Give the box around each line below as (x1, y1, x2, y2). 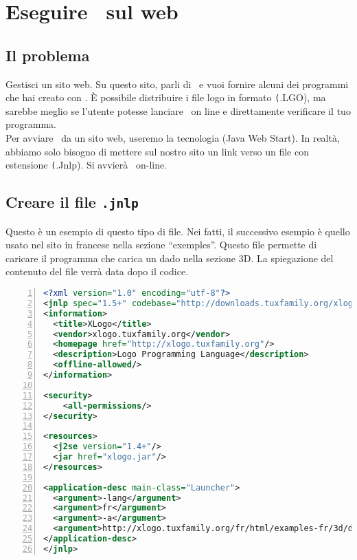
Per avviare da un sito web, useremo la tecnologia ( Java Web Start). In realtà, (5, 131, 340, 145)
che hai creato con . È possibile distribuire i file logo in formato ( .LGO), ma (5, 90, 326, 105)
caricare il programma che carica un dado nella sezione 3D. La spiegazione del (5, 250, 334, 265)
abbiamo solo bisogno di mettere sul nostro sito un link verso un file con (5, 144, 309, 158)
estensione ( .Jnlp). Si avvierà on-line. (5, 158, 168, 172)
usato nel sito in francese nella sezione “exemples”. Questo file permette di (5, 237, 317, 252)
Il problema (5, 44, 90, 65)
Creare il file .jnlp (5, 191, 139, 213)
